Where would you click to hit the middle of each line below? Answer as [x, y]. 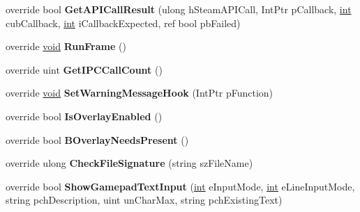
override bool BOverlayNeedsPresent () [97, 139]
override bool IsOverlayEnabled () [84, 116]
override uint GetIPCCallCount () [84, 69]
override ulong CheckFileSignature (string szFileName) [129, 163]
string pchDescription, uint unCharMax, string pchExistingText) [144, 200]
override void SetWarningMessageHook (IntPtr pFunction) [140, 93]
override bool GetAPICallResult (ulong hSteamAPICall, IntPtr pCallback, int [179, 9]
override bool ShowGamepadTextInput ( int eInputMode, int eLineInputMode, [180, 186]
